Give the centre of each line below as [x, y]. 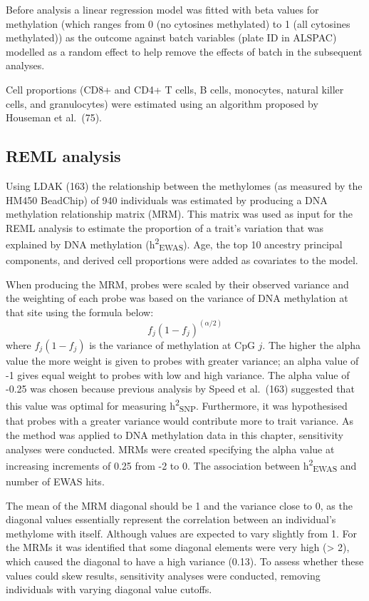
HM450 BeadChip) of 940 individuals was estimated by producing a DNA [167, 200]
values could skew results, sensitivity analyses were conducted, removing [163, 575]
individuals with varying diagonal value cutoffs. [109, 589]
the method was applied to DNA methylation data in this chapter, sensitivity [175, 435]
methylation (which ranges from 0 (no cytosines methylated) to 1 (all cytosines [178, 23]
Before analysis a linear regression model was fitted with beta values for [162, 9]
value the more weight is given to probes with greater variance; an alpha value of [182, 360]
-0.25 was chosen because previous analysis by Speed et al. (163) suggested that [180, 389]
